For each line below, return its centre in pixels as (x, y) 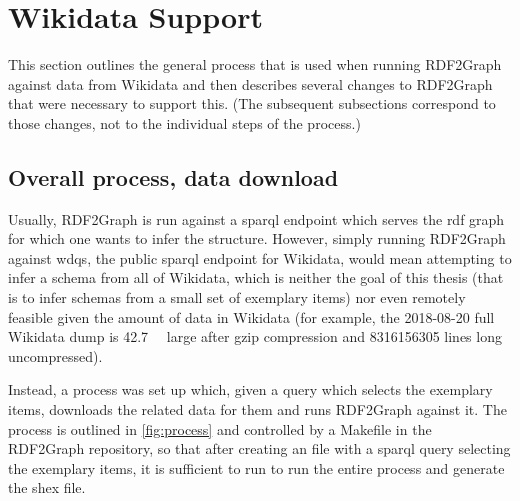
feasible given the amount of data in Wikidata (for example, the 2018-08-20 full (251, 316)
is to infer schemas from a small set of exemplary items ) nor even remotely (237, 297)
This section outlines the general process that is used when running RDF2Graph (255, 64)
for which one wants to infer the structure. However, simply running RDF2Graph (257, 238)
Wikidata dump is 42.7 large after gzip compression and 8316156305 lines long (255, 336)
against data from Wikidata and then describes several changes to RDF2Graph (250, 83)
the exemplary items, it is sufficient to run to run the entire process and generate (256, 467)
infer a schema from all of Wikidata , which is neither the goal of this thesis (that (256, 277)
